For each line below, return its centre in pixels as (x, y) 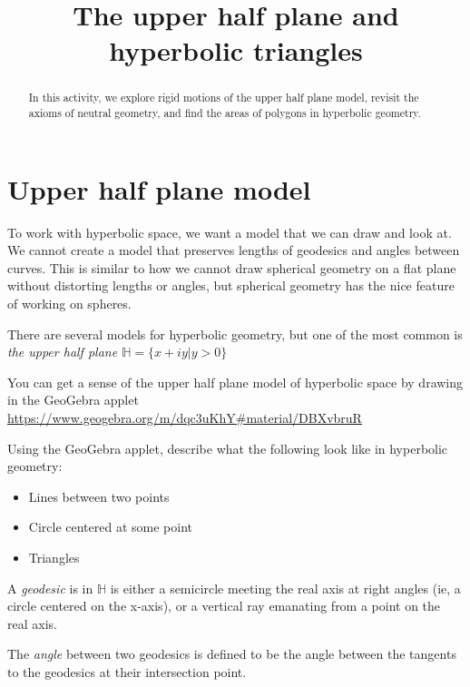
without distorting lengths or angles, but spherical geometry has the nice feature (231, 285)
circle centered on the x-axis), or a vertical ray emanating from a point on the (224, 606)
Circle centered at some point (110, 527)
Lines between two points (99, 496)
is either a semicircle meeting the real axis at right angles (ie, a (285, 588)
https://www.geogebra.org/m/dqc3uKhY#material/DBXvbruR (185, 417)
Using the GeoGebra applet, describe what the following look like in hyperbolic (228, 448)
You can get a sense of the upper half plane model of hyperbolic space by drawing (235, 382)
